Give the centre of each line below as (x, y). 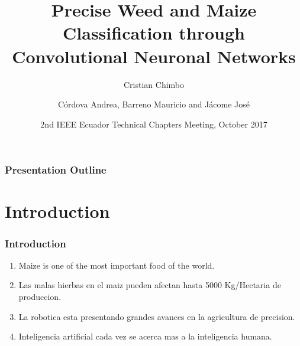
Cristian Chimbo (154, 84)
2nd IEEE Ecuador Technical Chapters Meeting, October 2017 (154, 124)
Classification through (154, 33)
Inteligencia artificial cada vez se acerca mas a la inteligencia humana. (145, 336)
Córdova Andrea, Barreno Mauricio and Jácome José (154, 104)
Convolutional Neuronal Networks (154, 56)
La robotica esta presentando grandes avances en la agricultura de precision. (157, 316)
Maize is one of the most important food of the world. (117, 265)
